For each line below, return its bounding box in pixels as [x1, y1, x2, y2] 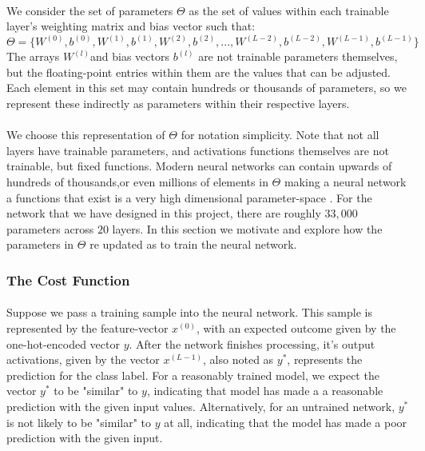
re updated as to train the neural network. [89, 236, 297, 253]
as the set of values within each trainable [189, 2, 389, 18]
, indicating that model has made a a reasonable [146, 382, 383, 399]
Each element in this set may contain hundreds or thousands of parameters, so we [6, 79, 407, 96]
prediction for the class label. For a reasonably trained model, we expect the [6, 366, 379, 383]
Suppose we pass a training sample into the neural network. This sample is [6, 304, 372, 321]
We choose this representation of [6, 126, 165, 143]
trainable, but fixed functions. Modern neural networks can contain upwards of [6, 158, 392, 174]
